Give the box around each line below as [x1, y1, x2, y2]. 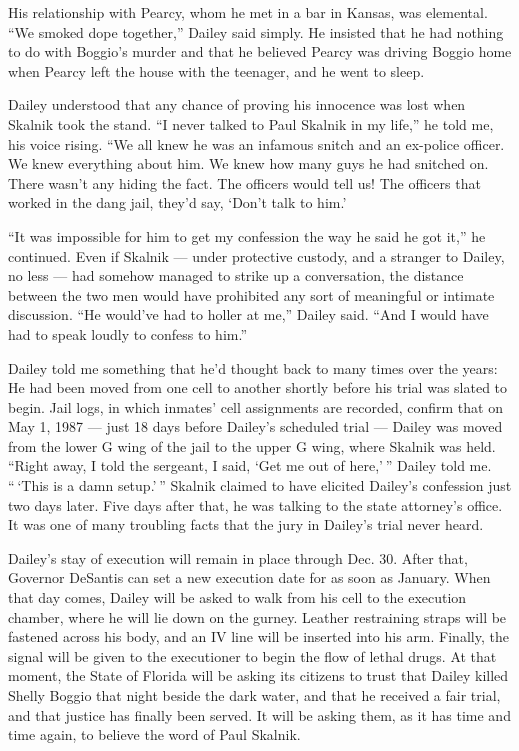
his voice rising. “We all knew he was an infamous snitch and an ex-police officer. [8, 133, 505, 154]
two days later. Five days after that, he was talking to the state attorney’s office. [8, 494, 503, 515]
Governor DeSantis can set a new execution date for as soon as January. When [8, 567, 491, 588]
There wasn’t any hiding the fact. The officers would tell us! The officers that [8, 172, 481, 193]
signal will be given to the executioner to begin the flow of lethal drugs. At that [8, 645, 497, 666]
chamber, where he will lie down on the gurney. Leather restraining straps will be [8, 606, 507, 627]
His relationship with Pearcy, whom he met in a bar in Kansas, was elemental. [8, 2, 488, 22]
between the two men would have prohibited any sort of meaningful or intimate [8, 284, 495, 305]
